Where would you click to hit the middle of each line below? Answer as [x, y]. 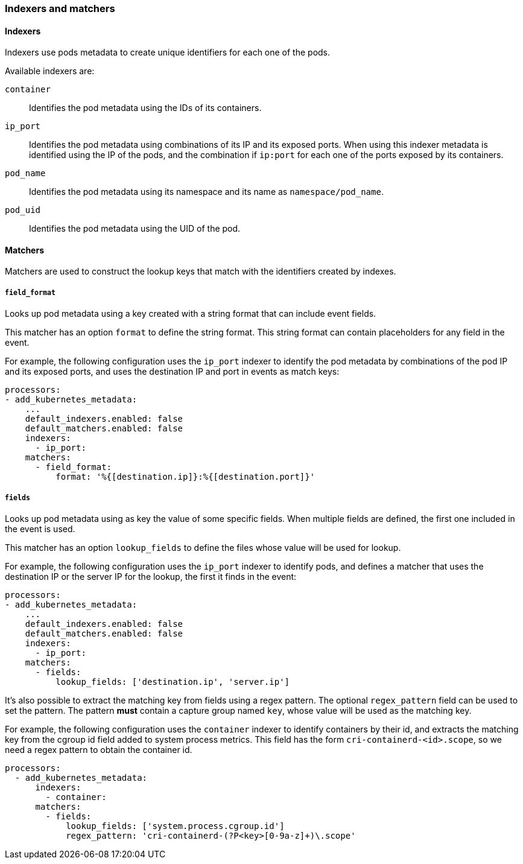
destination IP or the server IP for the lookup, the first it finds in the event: [151, 577]
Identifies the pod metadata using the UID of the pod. [135, 229]
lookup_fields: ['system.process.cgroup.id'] [175, 826]
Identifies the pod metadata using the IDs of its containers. [145, 108]
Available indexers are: [50, 71]
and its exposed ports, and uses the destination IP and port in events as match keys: [172, 372]
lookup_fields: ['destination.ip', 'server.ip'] [173, 682]
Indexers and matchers [60, 8]
